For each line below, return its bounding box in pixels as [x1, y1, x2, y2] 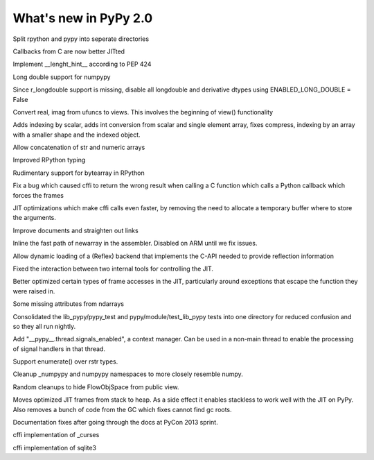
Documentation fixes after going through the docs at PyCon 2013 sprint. [12, 418, 218, 427]
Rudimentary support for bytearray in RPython [12, 169, 145, 177]
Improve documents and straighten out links [12, 226, 139, 235]
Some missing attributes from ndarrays [12, 300, 125, 308]
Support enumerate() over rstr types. [12, 357, 118, 366]
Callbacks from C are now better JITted [12, 47, 125, 56]
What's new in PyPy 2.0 [12, 10, 153, 26]
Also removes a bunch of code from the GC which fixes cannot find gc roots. [12, 405, 232, 414]
